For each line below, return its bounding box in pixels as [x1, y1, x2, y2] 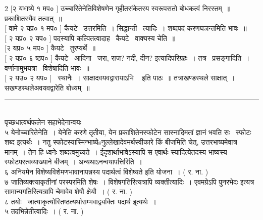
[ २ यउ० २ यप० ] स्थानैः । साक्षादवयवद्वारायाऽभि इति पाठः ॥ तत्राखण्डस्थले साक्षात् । [5, 72, 235, 83]
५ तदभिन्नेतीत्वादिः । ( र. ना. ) [5, 206, 84, 216]
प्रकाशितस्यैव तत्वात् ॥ [5, 13, 62, 23]
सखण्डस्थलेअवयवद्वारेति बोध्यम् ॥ [5, 82, 90, 93]
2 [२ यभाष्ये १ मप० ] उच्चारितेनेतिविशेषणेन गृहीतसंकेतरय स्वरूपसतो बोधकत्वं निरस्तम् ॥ [5, 3, 231, 13]
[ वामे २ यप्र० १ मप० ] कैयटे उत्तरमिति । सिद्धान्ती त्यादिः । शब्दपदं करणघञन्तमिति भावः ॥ [5, 23, 247, 33]
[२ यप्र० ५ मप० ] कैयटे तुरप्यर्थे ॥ [5, 42, 95, 53]
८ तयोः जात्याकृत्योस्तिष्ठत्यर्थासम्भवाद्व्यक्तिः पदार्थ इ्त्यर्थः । [5, 196, 156, 206]
